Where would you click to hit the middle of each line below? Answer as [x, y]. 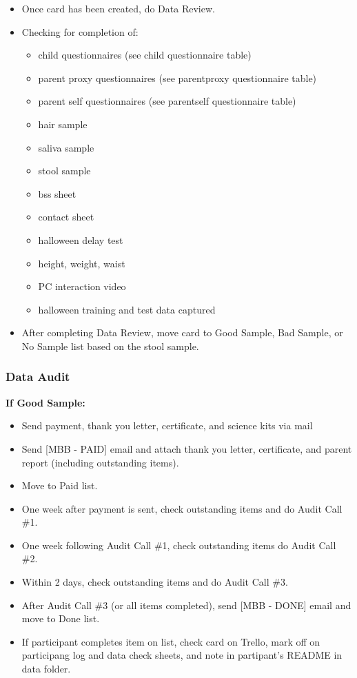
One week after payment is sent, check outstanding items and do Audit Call [182, 508]
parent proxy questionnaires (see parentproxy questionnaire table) [177, 78]
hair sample [63, 124]
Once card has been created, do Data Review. [118, 8]
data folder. [46, 669]
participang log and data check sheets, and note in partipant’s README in [182, 655]
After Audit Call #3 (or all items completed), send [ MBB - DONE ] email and [186, 605]
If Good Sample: [45, 402]
